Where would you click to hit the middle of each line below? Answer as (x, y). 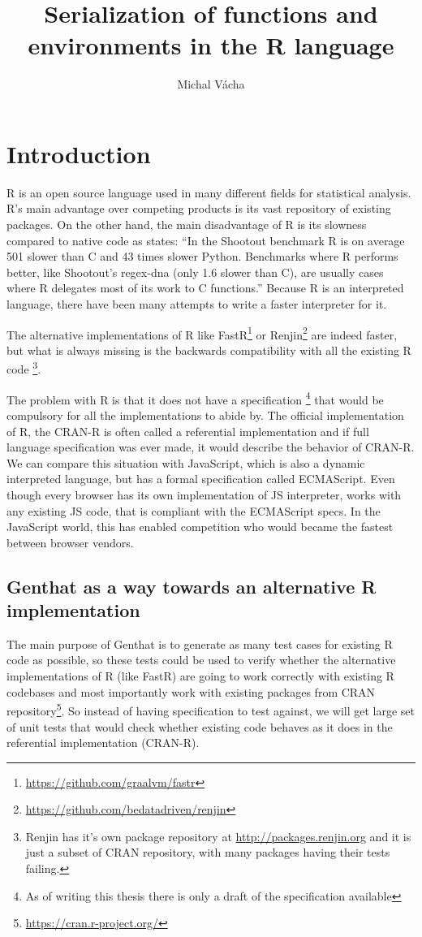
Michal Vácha (211, 84)
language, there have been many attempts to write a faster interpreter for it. (197, 304)
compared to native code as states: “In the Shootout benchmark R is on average (206, 240)
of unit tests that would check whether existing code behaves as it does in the (200, 726)
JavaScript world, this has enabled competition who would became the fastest (200, 527)
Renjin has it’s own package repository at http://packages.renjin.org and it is (218, 836)
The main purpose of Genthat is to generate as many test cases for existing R (200, 643)
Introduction (79, 153)
